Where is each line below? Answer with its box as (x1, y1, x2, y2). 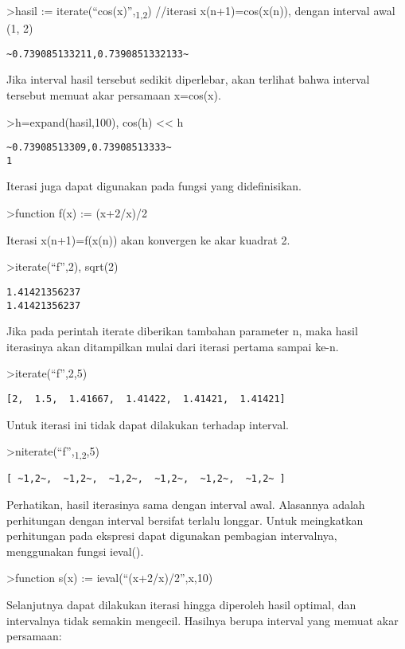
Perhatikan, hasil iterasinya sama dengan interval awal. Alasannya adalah (6, 495, 365, 512)
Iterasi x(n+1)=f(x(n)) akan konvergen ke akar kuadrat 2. (6, 231, 290, 248)
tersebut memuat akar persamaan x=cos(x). (6, 86, 221, 103)
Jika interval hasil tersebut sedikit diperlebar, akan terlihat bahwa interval (6, 71, 370, 88)
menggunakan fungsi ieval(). (6, 542, 144, 559)
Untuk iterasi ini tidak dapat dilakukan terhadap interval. (6, 416, 289, 432)
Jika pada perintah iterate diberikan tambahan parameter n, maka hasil (6, 323, 358, 339)
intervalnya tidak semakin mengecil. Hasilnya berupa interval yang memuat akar (6, 612, 399, 628)
